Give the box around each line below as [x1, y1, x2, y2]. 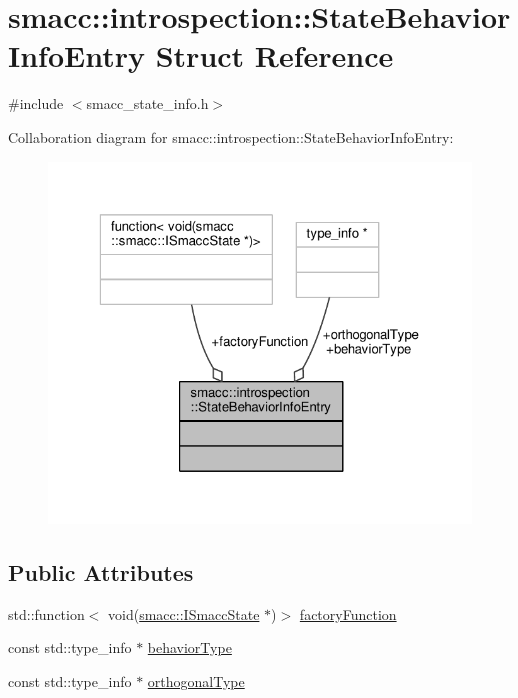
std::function [8, 603, 85, 624]
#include [8, 93, 64, 114]
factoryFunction [299, 603, 397, 624]
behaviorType [147, 637, 232, 658]
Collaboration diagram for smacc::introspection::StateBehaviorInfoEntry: [8, 126, 454, 147]
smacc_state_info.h [86, 93, 209, 114]
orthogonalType [147, 670, 245, 691]
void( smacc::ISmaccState [108, 603, 260, 624]
